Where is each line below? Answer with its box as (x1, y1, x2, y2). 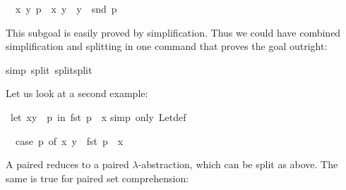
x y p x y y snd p (15, 1, 117, 15)
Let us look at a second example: (6, 86, 148, 101)
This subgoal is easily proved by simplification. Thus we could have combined (6, 25, 341, 39)
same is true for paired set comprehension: (6, 170, 189, 185)
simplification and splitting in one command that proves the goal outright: (6, 39, 328, 53)
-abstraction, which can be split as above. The (138, 157, 338, 172)
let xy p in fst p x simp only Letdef (10, 109, 186, 124)
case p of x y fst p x (15, 133, 124, 148)
